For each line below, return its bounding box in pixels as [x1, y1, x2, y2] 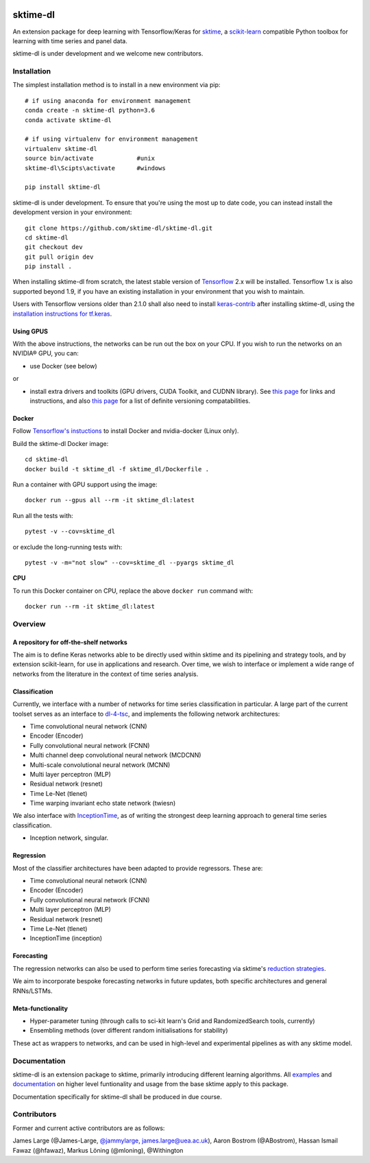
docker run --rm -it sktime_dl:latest [25, 602, 156, 611]
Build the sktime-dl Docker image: [12, 439, 109, 447]
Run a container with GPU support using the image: [12, 480, 158, 489]
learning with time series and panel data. [12, 36, 128, 45]
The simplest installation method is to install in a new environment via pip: [12, 81, 221, 89]
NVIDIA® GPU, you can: [12, 349, 79, 357]
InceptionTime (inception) [29, 934, 103, 943]
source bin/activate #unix [25, 154, 156, 163]
